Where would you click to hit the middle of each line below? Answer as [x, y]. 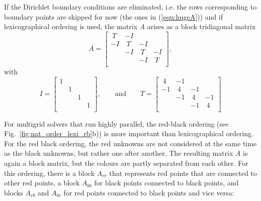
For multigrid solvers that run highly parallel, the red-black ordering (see [116, 123]
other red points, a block [42, 183]
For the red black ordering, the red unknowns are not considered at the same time [130, 143]
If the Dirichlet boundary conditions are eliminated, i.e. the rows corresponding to [130, 7]
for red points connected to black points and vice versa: [149, 192]
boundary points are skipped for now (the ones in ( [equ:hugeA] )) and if [113, 16]
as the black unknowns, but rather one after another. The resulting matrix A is [126, 153]
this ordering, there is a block [49, 173]
